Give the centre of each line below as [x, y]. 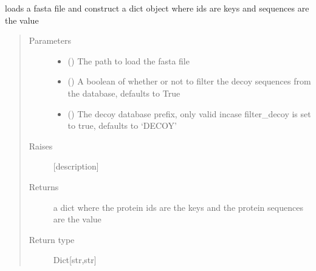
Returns [44, 186]
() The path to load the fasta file [129, 60]
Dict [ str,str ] [75, 260]
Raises [41, 146]
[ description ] [76, 166]
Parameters [50, 40]
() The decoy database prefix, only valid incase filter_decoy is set [189, 113]
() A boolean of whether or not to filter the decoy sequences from [189, 81]
